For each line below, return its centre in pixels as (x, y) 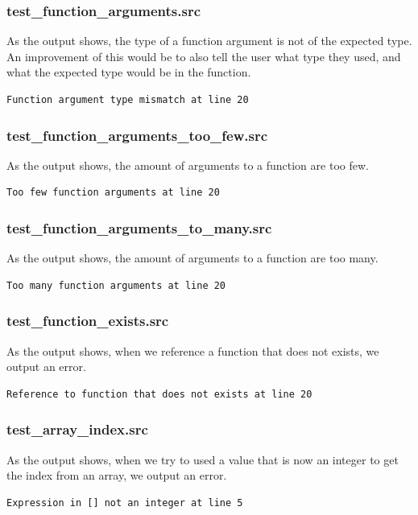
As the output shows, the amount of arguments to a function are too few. (188, 165)
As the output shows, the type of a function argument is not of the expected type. (209, 41)
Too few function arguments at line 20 (113, 193)
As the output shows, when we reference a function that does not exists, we (193, 350)
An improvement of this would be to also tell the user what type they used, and (204, 56)
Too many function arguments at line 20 (116, 285)
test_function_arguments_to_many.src (139, 227)
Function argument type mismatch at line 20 (128, 100)
